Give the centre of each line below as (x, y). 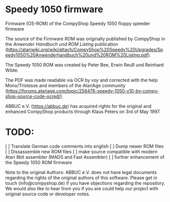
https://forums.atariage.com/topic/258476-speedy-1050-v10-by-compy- (83, 91)
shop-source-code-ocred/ (33, 96)
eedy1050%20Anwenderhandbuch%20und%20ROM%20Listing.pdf (77, 55)
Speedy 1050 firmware (54, 9)
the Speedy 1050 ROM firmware (39, 162)
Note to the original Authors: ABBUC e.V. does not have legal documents (81, 172)
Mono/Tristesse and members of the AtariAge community (65, 85)
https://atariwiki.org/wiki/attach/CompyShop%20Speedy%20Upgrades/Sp (85, 49)
